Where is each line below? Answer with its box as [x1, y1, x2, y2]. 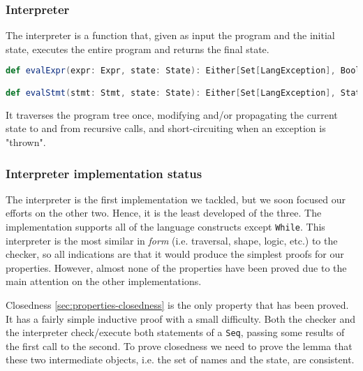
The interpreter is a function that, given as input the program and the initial [6, 28, 335, 43]
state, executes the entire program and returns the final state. [6, 41, 269, 56]
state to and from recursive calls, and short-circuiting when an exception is [6, 121, 326, 136]
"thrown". [6, 135, 46, 149]
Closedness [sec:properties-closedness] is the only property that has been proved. [6, 298, 349, 312]
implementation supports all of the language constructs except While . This [6, 219, 325, 233]
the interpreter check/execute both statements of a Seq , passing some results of [6, 325, 345, 340]
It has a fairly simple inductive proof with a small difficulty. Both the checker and [6, 311, 356, 326]
